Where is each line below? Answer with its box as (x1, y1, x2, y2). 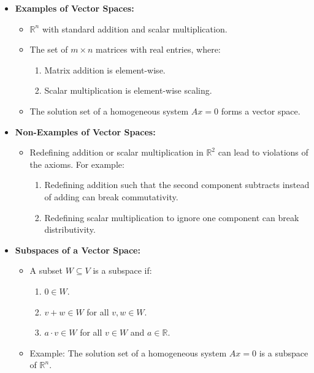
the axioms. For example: (29, 157, 124, 170)
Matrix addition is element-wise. (44, 63, 166, 76)
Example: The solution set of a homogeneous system (29, 346, 227, 359)
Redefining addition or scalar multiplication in (29, 146, 204, 159)
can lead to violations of (218, 146, 308, 159)
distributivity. (44, 223, 96, 236)
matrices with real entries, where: (96, 43, 221, 56)
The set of (29, 43, 68, 56)
